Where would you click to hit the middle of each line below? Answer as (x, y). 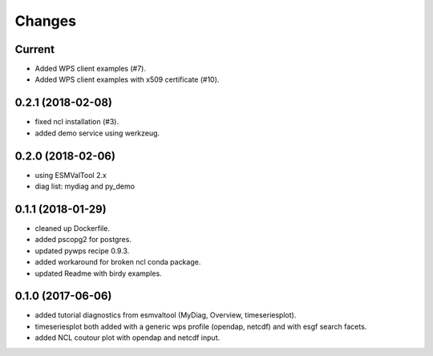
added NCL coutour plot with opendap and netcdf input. (127, 338)
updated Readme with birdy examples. (98, 273)
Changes (45, 21)
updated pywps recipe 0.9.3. (82, 251)
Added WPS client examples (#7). (90, 69)
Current (35, 49)
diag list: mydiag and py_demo (85, 186)
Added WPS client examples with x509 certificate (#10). (127, 79)
